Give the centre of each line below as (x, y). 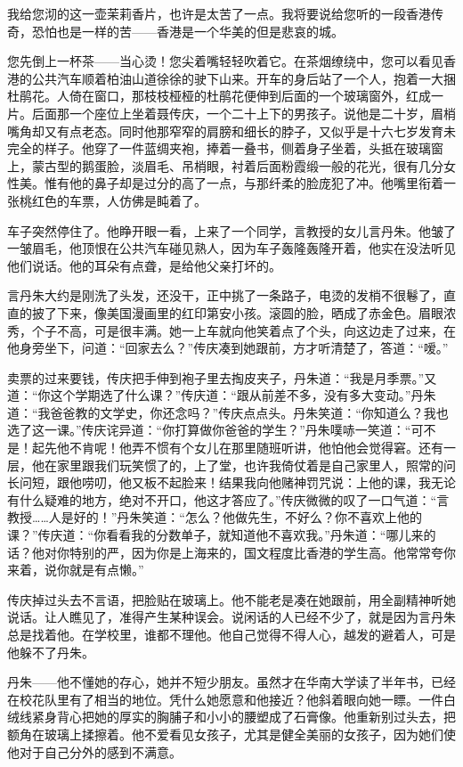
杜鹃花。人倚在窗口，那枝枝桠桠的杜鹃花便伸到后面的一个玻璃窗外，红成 (219, 96)
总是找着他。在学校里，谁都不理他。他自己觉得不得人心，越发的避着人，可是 (231, 634)
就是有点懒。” (106, 570)
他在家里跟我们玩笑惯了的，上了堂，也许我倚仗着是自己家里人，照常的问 (244, 465)
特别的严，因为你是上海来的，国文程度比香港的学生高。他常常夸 (256, 552)
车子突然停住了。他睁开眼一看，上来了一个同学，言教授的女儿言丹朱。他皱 (225, 230)
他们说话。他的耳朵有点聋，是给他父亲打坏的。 (144, 265)
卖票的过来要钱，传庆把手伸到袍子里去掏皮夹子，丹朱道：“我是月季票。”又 (222, 377)
